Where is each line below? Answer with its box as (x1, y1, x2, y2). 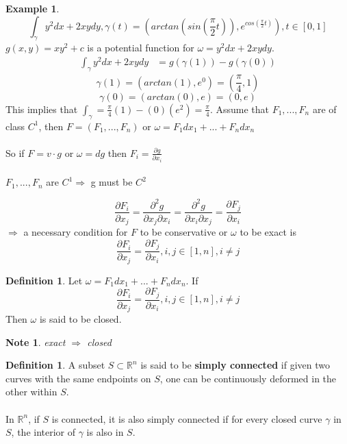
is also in (86, 425, 124, 439)
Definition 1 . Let (5, 273, 83, 287)
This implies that (5, 101, 78, 116)
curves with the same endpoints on (5, 371, 151, 385)
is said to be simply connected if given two (140, 358, 331, 372)
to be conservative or (140, 225, 228, 239)
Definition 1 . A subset (5, 358, 105, 372)
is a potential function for (87, 40, 194, 55)
